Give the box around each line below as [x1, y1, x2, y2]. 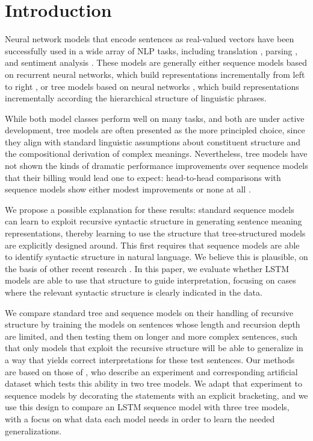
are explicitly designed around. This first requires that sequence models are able [5, 238, 300, 251]
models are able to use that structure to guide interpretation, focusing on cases [5, 274, 296, 287]
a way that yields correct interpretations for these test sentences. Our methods [5, 353, 295, 366]
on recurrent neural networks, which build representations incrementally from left [5, 68, 305, 80]
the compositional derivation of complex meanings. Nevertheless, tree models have [5, 147, 308, 160]
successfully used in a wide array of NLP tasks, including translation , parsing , [5, 44, 298, 57]
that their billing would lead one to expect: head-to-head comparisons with [5, 171, 281, 183]
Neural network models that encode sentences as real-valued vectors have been [5, 33, 294, 45]
